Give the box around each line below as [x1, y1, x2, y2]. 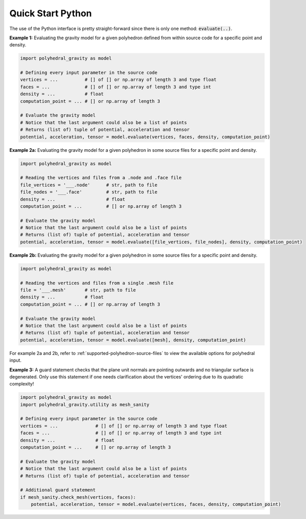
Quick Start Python [9, 8, 92, 19]
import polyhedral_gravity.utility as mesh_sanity [20, 401, 150, 407]
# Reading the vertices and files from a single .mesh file [20, 280, 174, 286]
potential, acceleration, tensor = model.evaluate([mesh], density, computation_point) [20, 337, 246, 343]
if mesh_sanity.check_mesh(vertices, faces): [20, 494, 136, 500]
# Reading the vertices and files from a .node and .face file [20, 175, 182, 181]
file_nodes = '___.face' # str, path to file [20, 189, 158, 195]
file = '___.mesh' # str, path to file [20, 287, 136, 293]
